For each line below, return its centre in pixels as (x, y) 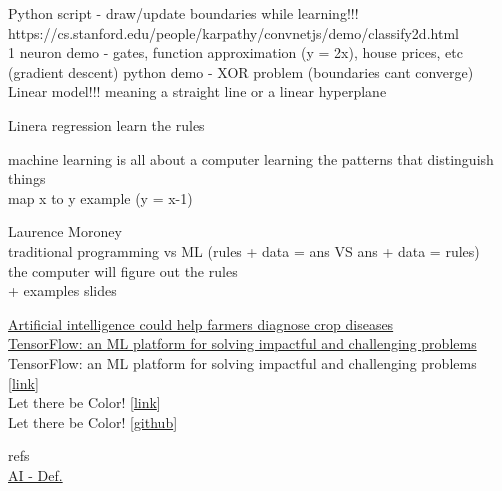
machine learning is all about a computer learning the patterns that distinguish (251, 158)
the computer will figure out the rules (123, 270)
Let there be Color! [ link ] (84, 402)
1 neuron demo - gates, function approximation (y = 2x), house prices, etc (235, 52)
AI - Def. (35, 474)
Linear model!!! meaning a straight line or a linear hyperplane (197, 91)
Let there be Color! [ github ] (93, 421)
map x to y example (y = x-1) (100, 197)
